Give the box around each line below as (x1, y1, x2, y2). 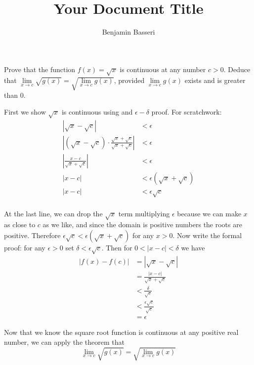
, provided (114, 75, 145, 85)
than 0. (4, 90, 26, 100)
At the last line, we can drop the (4, 208, 103, 218)
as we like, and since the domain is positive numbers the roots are (42, 219, 242, 230)
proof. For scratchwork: (151, 106, 222, 117)
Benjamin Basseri (102, 27, 155, 37)
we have (181, 242, 205, 252)
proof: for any (4, 242, 45, 252)
